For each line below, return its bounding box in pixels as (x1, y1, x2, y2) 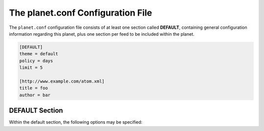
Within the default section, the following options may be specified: (9, 119, 143, 125)
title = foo (19, 86, 48, 91)
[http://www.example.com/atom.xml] (19, 78, 105, 84)
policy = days (19, 58, 53, 64)
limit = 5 (19, 65, 43, 70)
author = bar (19, 92, 51, 98)
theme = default (19, 51, 59, 57)
